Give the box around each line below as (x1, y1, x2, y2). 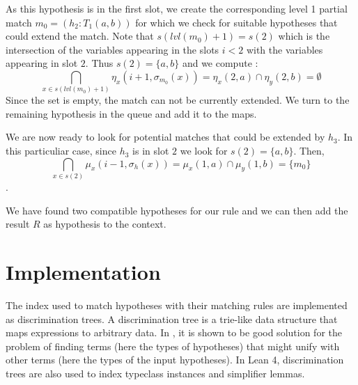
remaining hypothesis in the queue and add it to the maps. (6, 106, 257, 120)
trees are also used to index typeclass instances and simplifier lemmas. (6, 366, 305, 380)
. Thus (85, 56, 114, 70)
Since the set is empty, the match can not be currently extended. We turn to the (6, 93, 350, 107)
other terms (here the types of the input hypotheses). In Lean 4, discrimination (6, 352, 344, 367)
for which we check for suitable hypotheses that (135, 15, 338, 29)
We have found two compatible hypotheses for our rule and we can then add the (6, 203, 348, 217)
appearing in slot (6, 56, 78, 70)
